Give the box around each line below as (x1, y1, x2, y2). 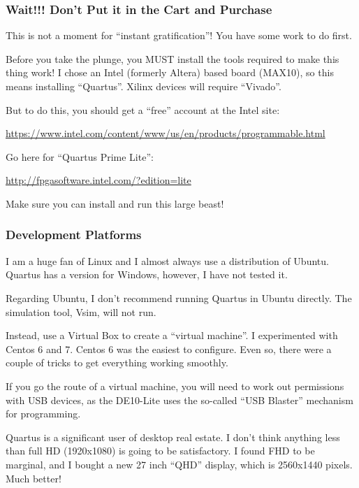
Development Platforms (6, 226, 142, 243)
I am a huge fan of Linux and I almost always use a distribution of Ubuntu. (6, 253, 329, 268)
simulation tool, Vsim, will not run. (6, 304, 156, 319)
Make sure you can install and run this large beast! (6, 196, 224, 210)
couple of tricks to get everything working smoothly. (6, 355, 228, 370)
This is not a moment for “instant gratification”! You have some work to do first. (6, 28, 352, 43)
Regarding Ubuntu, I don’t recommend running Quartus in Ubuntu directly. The (6, 290, 352, 305)
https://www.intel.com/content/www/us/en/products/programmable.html (6, 126, 325, 141)
